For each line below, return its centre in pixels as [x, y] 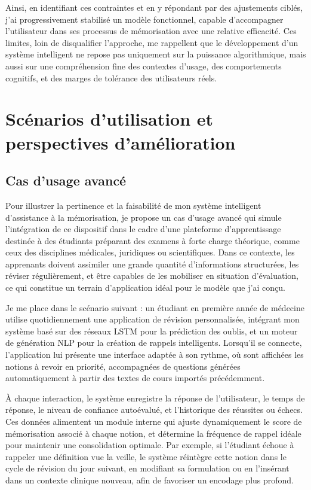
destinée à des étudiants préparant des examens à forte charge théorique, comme [153, 240]
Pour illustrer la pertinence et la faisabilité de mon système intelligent [133, 205]
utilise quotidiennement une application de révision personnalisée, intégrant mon [153, 319]
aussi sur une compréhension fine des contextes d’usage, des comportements [144, 66]
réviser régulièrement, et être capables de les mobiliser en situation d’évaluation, [152, 276]
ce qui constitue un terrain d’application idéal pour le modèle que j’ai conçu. [145, 287]
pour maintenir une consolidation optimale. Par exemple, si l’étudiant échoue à [150, 445]
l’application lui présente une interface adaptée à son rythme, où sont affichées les [155, 354]
